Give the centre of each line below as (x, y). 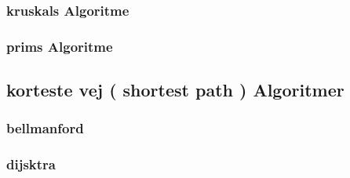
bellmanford (45, 128)
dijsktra (31, 164)
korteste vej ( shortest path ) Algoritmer (175, 90)
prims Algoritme (60, 46)
